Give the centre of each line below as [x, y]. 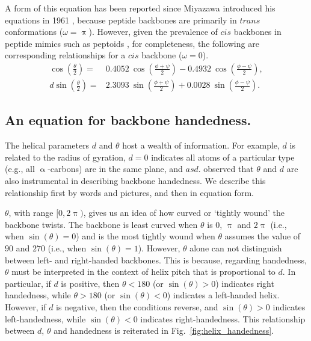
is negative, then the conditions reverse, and [137, 306]
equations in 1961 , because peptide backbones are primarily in [121, 20]
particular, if [28, 283]
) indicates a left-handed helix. [223, 295]
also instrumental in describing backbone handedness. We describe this [135, 181]
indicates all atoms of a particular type [223, 157]
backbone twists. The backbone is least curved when [101, 224]
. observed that [226, 169]
